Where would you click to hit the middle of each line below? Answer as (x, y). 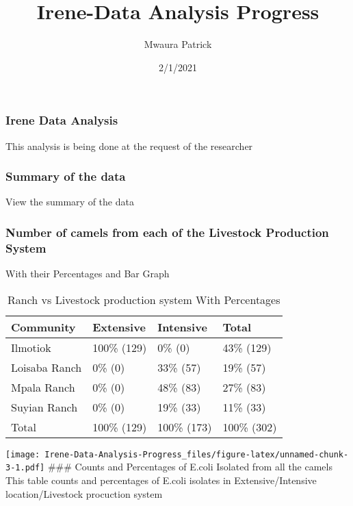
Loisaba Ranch (47, 367)
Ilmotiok (31, 347)
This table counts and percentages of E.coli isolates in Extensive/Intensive (161, 480)
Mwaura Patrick (178, 44)
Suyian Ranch (44, 407)
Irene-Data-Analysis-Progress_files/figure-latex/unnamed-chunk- (197, 454)
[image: (23, 454)
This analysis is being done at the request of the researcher (129, 146)
